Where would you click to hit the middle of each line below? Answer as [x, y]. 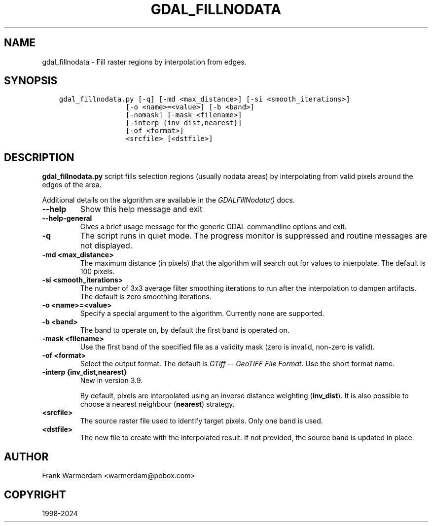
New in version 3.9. [111, 381]
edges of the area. [72, 185]
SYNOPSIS [31, 81]
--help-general [67, 218]
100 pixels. [97, 272]
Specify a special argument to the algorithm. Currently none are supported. [202, 314]
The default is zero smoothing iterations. [146, 297]
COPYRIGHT [35, 494]
